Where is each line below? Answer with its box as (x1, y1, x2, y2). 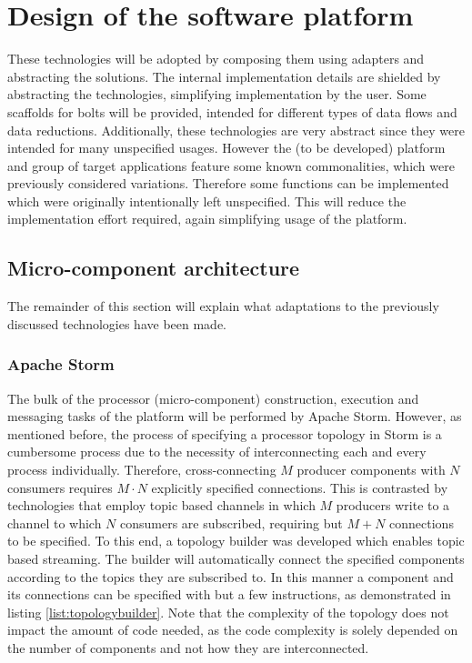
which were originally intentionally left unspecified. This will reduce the (7, 191, 407, 210)
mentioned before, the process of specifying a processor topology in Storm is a (7, 424, 442, 443)
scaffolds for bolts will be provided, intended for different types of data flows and (7, 102, 457, 121)
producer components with (296, 460, 446, 479)
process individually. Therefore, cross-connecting (7, 460, 276, 479)
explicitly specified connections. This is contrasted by (151, 477, 448, 497)
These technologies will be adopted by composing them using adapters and (7, 49, 425, 68)
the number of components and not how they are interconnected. (7, 638, 369, 657)
